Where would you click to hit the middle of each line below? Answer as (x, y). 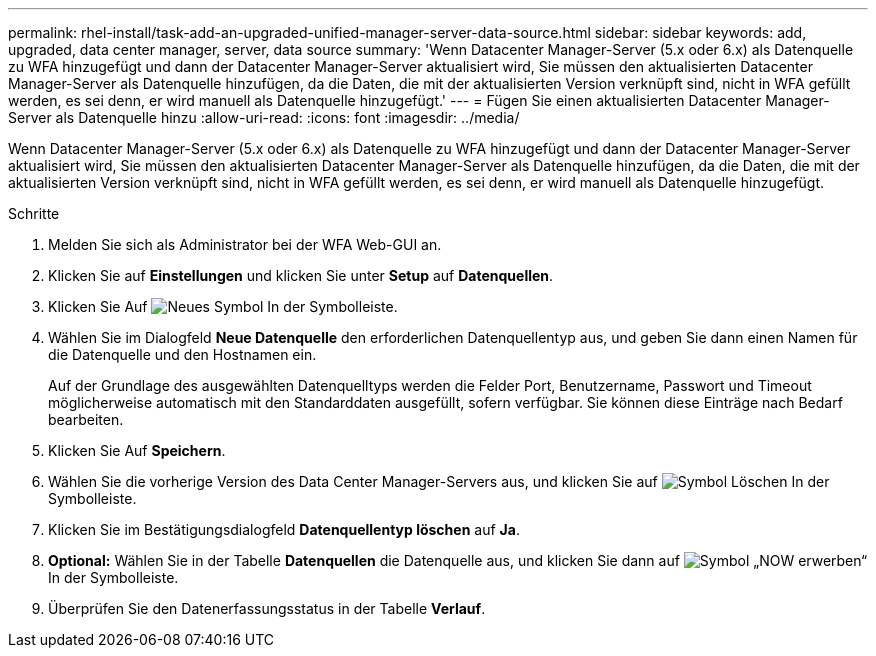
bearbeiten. (86, 419)
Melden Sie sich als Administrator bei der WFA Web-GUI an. (245, 244)
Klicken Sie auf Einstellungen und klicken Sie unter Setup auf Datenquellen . (301, 275)
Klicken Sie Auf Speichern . (137, 450)
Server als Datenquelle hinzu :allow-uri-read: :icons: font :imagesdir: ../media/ (264, 117)
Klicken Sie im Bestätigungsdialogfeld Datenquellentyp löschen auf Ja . (284, 529)
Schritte (34, 213)
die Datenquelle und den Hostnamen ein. (182, 354)
